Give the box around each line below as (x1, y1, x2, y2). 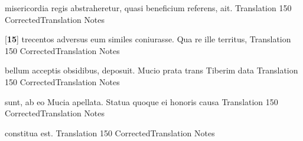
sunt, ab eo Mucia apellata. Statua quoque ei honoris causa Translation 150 (5, 95, 278, 108)
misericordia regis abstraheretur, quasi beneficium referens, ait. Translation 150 (5, 2, 292, 14)
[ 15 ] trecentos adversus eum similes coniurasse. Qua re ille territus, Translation (5, 33, 291, 45)
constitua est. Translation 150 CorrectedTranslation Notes (5, 126, 215, 139)
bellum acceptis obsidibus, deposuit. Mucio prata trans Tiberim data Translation (5, 64, 298, 76)
